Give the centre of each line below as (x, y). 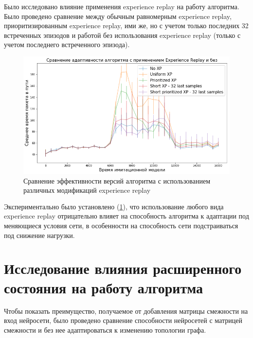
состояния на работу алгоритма (104, 287)
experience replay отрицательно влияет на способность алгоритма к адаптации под (126, 216)
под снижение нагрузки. (39, 235)
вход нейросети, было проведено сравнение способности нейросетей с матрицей (123, 320)
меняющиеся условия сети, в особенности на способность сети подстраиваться (121, 226)
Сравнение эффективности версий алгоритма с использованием (117, 180)
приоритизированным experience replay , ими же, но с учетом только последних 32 (126, 25)
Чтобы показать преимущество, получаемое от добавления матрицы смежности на (126, 311)
